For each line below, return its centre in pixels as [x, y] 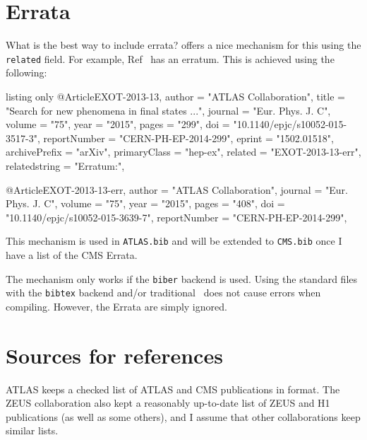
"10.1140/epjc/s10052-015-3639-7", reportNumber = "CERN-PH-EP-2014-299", [176, 217]
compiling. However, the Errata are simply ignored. [116, 306]
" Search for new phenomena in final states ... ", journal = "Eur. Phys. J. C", [168, 110]
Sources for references [114, 355]
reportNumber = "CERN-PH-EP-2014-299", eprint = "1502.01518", [188, 138]
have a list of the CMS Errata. [72, 254]
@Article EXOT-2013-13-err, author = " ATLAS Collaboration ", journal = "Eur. [177, 189]
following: [26, 73]
